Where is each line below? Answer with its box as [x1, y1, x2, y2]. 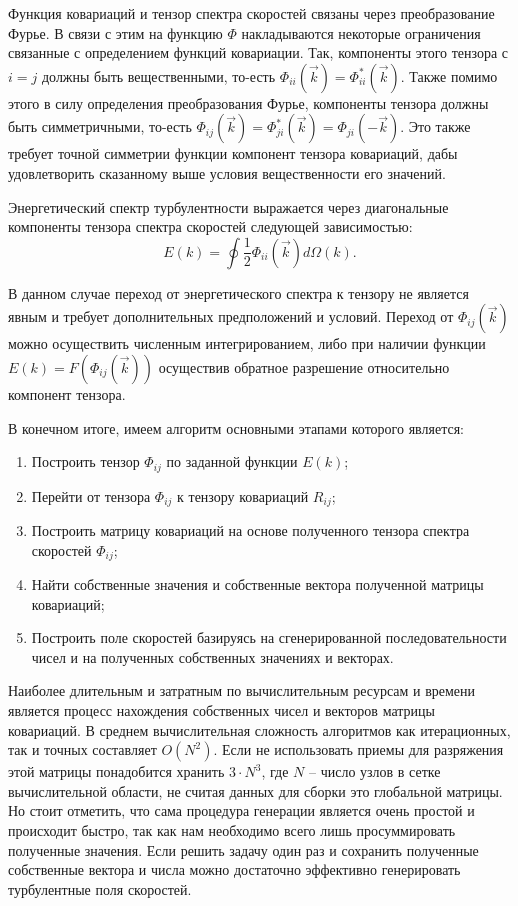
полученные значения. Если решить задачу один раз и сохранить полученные [8, 839, 479, 860]
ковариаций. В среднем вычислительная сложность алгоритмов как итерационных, [8, 719, 511, 740]
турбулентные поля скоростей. [8, 878, 192, 899]
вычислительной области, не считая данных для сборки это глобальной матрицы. [8, 780, 503, 801]
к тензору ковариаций [177, 485, 309, 506]
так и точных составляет [8, 739, 157, 760]
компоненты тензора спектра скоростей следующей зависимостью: [8, 216, 413, 237]
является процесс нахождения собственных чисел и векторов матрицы [8, 700, 435, 721]
